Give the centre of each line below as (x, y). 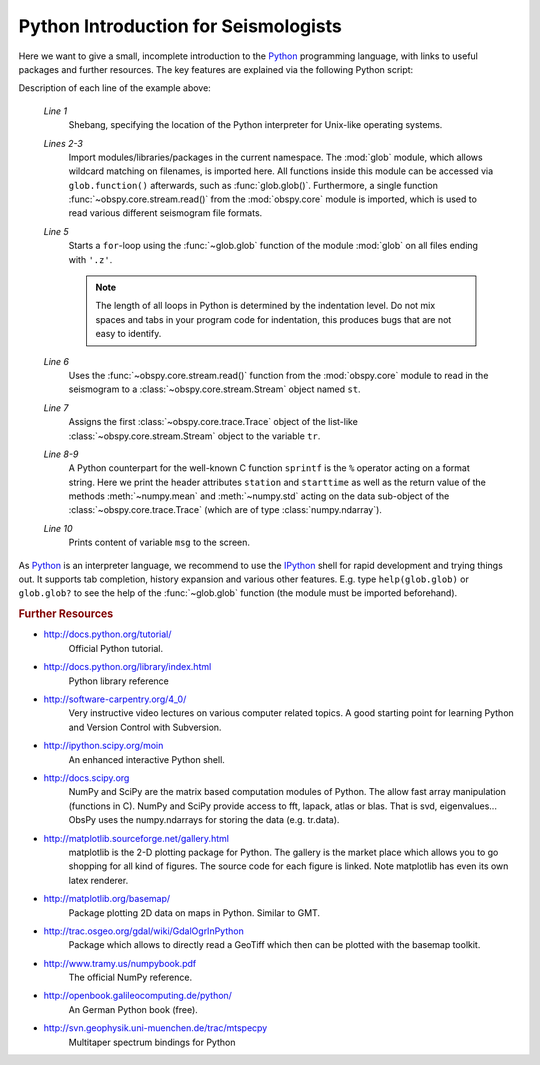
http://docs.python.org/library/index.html (127, 667)
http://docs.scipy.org (86, 778)
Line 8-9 (61, 454)
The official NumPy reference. (130, 977)
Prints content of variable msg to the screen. (159, 542)
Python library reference (119, 681)
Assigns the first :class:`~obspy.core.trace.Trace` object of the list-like (213, 422)
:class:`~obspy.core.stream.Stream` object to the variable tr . (194, 436)
